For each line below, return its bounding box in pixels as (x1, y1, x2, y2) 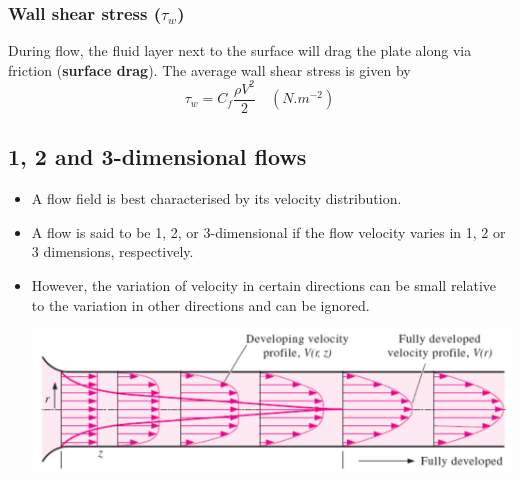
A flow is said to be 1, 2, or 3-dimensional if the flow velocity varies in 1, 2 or (31, 221, 506, 242)
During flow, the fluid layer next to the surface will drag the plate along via (8, 40, 472, 61)
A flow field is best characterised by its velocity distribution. (31, 188, 402, 209)
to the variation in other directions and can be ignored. (31, 294, 370, 315)
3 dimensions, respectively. (31, 241, 194, 262)
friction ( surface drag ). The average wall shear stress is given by (8, 59, 411, 80)
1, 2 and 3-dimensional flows (8, 141, 307, 172)
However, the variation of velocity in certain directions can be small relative (31, 274, 497, 295)
